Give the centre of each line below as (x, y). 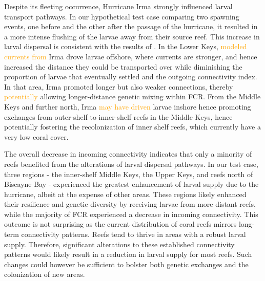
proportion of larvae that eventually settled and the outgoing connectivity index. (131, 77)
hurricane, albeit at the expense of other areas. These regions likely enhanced (125, 194)
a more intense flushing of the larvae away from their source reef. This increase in (132, 36)
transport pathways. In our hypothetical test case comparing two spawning (122, 16)
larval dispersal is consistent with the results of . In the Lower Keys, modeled (126, 46)
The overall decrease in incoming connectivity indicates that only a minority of (128, 154)
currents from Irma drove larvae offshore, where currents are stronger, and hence (131, 56)
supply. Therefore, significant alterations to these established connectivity (119, 244)
